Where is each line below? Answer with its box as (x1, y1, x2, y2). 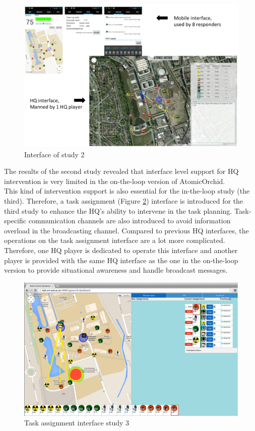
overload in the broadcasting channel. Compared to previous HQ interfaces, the (4, 225, 249, 235)
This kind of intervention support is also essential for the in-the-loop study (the (4, 186, 250, 196)
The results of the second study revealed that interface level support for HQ (4, 166, 239, 176)
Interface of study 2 (24, 149, 85, 159)
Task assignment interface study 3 (24, 417, 129, 428)
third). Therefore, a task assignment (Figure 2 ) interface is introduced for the (4, 196, 243, 206)
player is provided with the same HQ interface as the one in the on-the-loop (4, 255, 238, 265)
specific (4, 215, 27, 226)
